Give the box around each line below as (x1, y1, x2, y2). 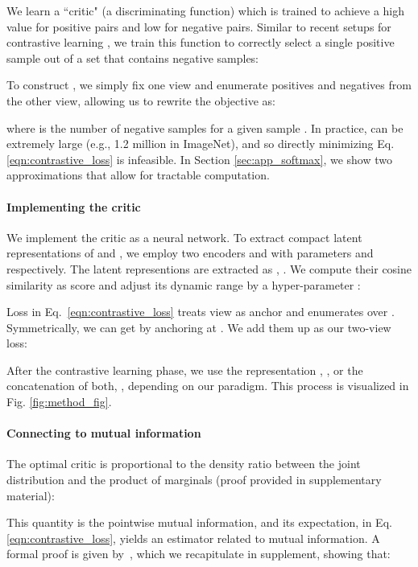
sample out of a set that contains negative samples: (6, 49, 259, 66)
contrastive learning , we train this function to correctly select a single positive (6, 34, 395, 51)
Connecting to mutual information (6, 425, 201, 442)
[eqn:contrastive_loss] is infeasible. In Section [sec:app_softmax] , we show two (6, 150, 392, 167)
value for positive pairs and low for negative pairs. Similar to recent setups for (6, 18, 391, 35)
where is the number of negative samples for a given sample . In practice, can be (6, 119, 404, 136)
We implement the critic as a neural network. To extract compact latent (6, 228, 362, 245)
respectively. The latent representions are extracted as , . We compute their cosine (6, 260, 412, 277)
